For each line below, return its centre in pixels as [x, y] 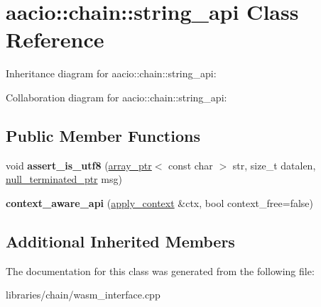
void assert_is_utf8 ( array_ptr [79, 165]
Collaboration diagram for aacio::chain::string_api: [116, 97]
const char [191, 165]
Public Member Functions [103, 135]
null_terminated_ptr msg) [64, 179]
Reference [55, 39]
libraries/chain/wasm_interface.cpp [83, 295]
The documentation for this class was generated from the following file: [160, 270]
